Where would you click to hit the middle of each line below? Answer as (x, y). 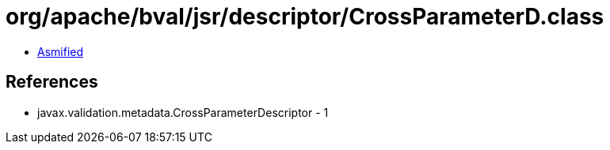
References (52, 82)
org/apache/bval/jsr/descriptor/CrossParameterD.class (305, 17)
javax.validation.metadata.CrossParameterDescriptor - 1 (183, 112)
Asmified (61, 51)
